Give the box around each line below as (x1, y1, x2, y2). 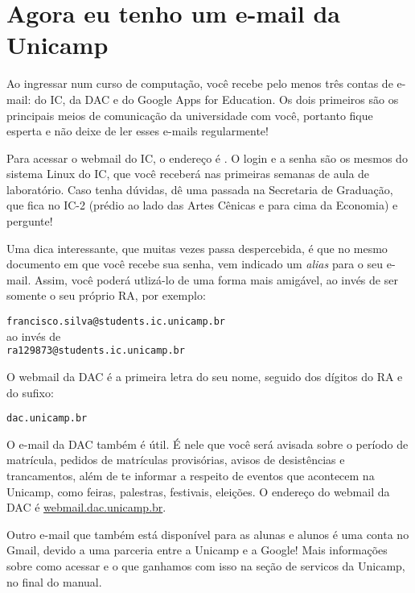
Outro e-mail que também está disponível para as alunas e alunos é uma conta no (6, 525, 409, 542)
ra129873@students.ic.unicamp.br (6, 345, 185, 357)
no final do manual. (6, 573, 102, 590)
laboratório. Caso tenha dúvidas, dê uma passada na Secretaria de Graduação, (6, 180, 393, 197)
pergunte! (6, 213, 53, 230)
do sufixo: (6, 384, 54, 400)
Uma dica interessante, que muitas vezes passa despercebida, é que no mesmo (6, 239, 388, 256)
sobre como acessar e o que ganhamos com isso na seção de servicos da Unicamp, (6, 557, 405, 574)
